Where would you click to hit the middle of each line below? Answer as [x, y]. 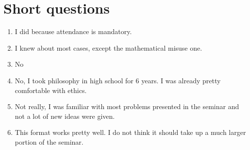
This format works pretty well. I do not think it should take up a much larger [130, 132]
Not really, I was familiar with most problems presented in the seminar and [127, 106]
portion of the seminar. [49, 141]
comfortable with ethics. [51, 90]
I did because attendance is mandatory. [73, 31]
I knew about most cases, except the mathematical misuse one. [108, 47]
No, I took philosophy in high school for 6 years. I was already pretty [118, 80]
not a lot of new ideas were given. [65, 116]
